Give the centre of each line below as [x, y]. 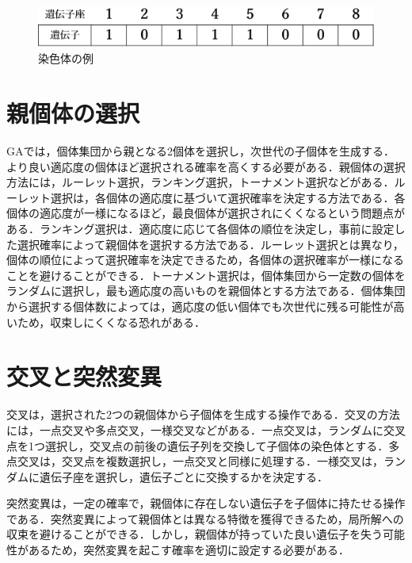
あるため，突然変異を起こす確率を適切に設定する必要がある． [189, 550]
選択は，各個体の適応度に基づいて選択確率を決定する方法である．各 [228, 197]
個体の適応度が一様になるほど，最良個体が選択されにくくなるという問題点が [206, 213]
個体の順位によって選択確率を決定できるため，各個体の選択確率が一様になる [205, 260]
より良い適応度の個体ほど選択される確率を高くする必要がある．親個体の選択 [206, 166]
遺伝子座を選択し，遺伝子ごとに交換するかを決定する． [183, 476]
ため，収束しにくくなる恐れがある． [111, 322]
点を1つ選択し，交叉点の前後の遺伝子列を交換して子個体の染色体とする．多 [203, 445]
